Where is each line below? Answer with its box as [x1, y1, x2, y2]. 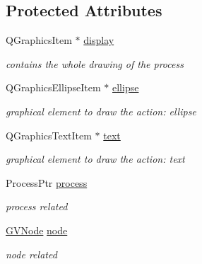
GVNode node [6, 222, 68, 237]
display [83, 33, 114, 47]
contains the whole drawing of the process [6, 56, 184, 71]
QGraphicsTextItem [6, 127, 92, 142]
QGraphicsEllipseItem [6, 80, 101, 95]
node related [6, 246, 57, 261]
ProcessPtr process [6, 175, 88, 190]
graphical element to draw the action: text [6, 151, 185, 166]
